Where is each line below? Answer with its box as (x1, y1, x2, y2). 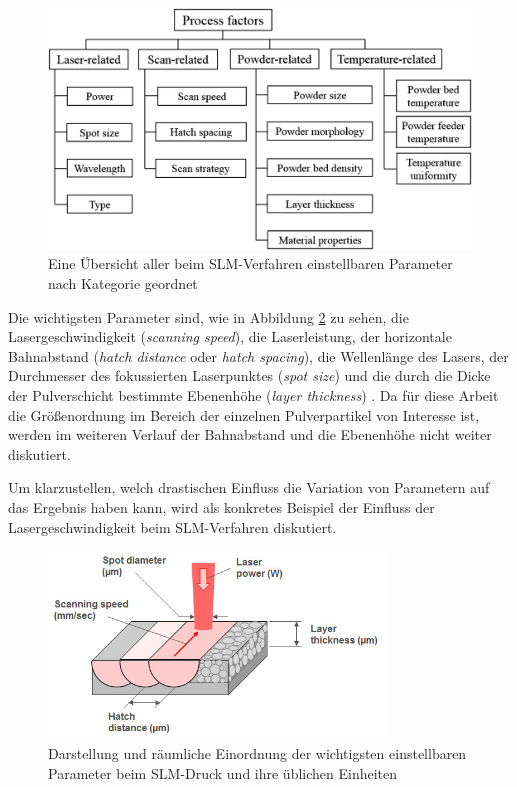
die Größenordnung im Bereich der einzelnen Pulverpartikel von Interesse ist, (8, 404, 480, 425)
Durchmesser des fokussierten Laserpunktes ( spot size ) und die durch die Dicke (8, 365, 491, 386)
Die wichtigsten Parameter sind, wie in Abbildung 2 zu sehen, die (8, 306, 409, 327)
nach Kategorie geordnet (48, 273, 198, 293)
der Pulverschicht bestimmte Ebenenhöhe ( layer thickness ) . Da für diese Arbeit (8, 384, 499, 405)
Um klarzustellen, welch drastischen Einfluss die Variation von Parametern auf (8, 477, 490, 498)
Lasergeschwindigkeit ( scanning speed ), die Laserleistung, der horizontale (8, 326, 452, 347)
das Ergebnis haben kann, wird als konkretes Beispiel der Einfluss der (8, 496, 435, 517)
